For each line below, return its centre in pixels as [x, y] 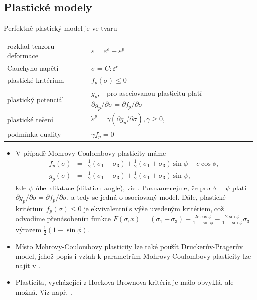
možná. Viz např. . [44, 291]
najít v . [28, 265]
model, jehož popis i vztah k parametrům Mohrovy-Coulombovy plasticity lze [133, 256]
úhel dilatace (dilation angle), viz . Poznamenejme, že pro [123, 187]
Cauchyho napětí [33, 67]
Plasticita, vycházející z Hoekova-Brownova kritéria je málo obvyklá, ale [125, 282]
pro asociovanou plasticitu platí [154, 93]
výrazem [28, 229]
